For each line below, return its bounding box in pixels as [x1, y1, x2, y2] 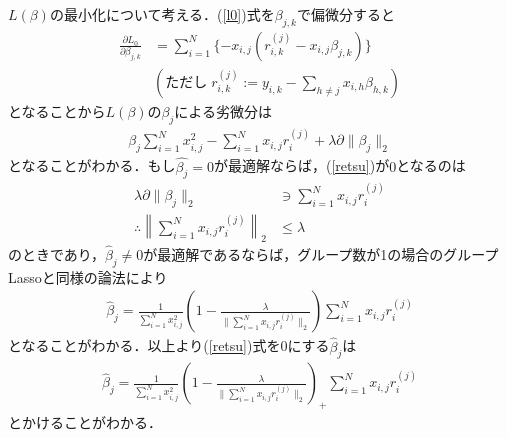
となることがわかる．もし [8, 155, 176, 176]
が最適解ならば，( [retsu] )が [214, 155, 390, 176]
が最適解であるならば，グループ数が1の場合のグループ [143, 244, 499, 264]
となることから [8, 100, 106, 121]
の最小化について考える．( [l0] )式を [49, 4, 275, 24]
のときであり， [8, 244, 105, 264]
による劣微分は [174, 100, 272, 121]
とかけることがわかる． [8, 412, 162, 433]
